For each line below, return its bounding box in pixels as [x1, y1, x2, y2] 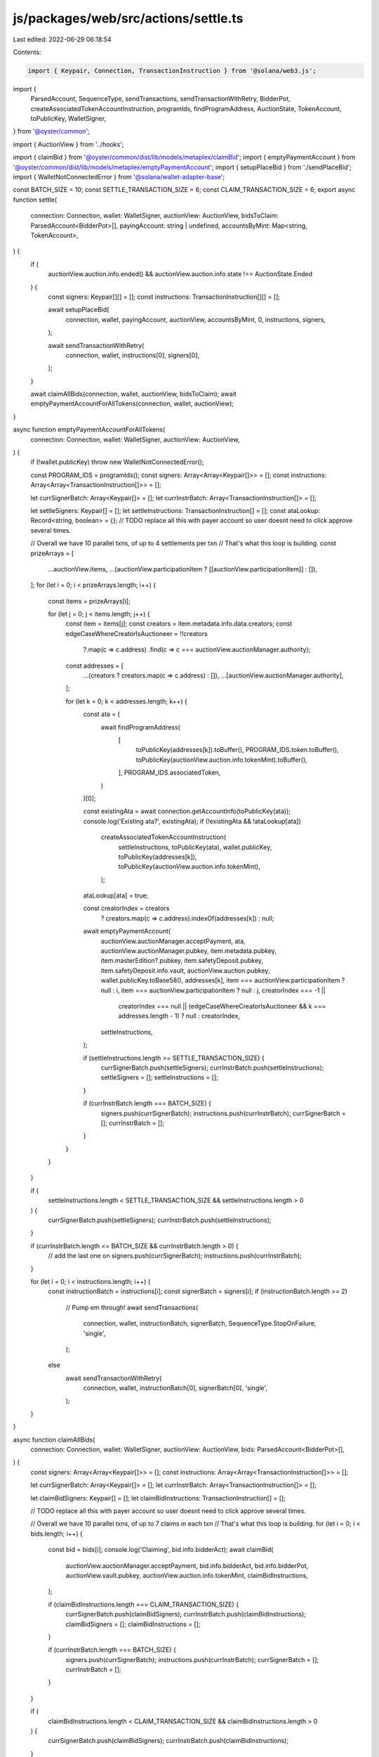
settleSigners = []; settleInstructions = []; [100, 1073, 219, 1082]
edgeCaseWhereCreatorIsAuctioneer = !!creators [65, 629, 208, 637]
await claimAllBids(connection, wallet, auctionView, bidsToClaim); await [30, 390, 237, 398]
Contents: [13, 48, 41, 56]
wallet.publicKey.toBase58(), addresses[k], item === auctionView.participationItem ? [100, 976, 345, 985]
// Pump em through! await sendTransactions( [65, 1303, 199, 1311]
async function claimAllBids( [13, 1435, 95, 1444]
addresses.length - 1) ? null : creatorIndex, [118, 1012, 240, 1020]
